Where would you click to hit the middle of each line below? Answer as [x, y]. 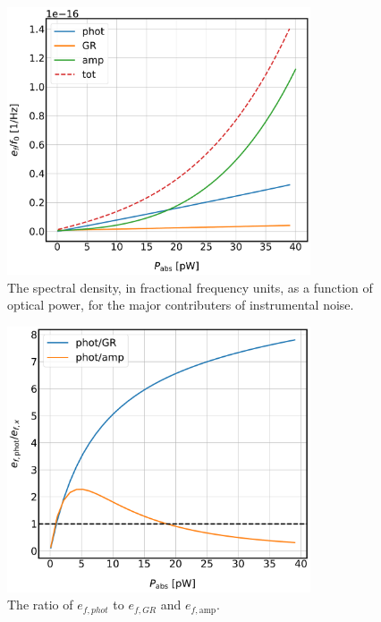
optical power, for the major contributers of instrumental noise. [181, 305]
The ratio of [40, 605]
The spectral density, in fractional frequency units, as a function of [190, 287]
